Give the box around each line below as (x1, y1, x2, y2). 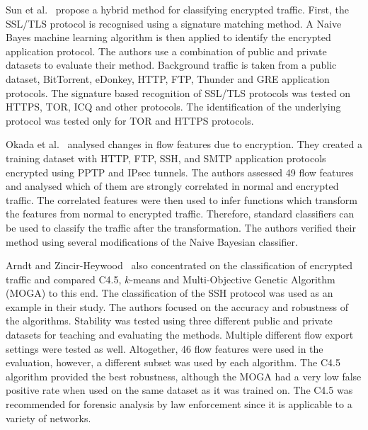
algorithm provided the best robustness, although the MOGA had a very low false (6, 368, 362, 383)
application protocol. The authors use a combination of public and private (6, 43, 327, 58)
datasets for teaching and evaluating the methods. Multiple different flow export (6, 327, 354, 342)
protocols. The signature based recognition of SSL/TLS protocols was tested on (6, 85, 351, 100)
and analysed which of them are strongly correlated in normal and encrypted (6, 179, 339, 193)
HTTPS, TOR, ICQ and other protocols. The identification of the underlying (6, 99, 341, 114)
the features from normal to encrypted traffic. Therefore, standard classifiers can (6, 206, 355, 221)
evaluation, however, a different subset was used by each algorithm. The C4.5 (6, 355, 340, 370)
